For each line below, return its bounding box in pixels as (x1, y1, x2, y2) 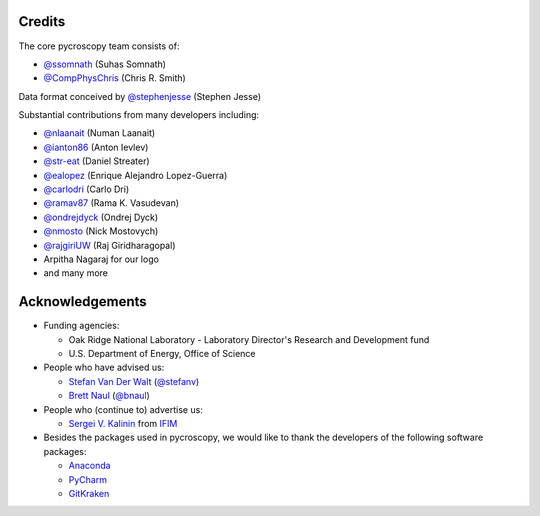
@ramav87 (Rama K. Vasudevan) (43, 197, 180, 209)
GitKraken (68, 487, 110, 499)
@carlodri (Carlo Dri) (43, 183, 130, 195)
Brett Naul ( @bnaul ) (68, 390, 150, 402)
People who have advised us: (43, 361, 165, 374)
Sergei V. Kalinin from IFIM (68, 418, 178, 430)
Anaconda (68, 460, 111, 472)
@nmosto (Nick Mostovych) (43, 225, 159, 237)
